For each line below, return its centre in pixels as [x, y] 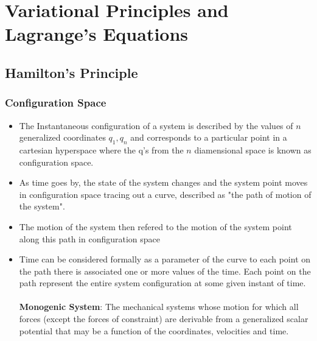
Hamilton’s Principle [71, 72]
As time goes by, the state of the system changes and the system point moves [163, 182]
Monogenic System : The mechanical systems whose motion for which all [159, 307]
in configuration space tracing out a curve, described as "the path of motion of [165, 194]
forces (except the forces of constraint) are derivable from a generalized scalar [164, 319]
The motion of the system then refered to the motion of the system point [155, 226]
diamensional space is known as [253, 149]
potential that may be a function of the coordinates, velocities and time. [154, 330]
